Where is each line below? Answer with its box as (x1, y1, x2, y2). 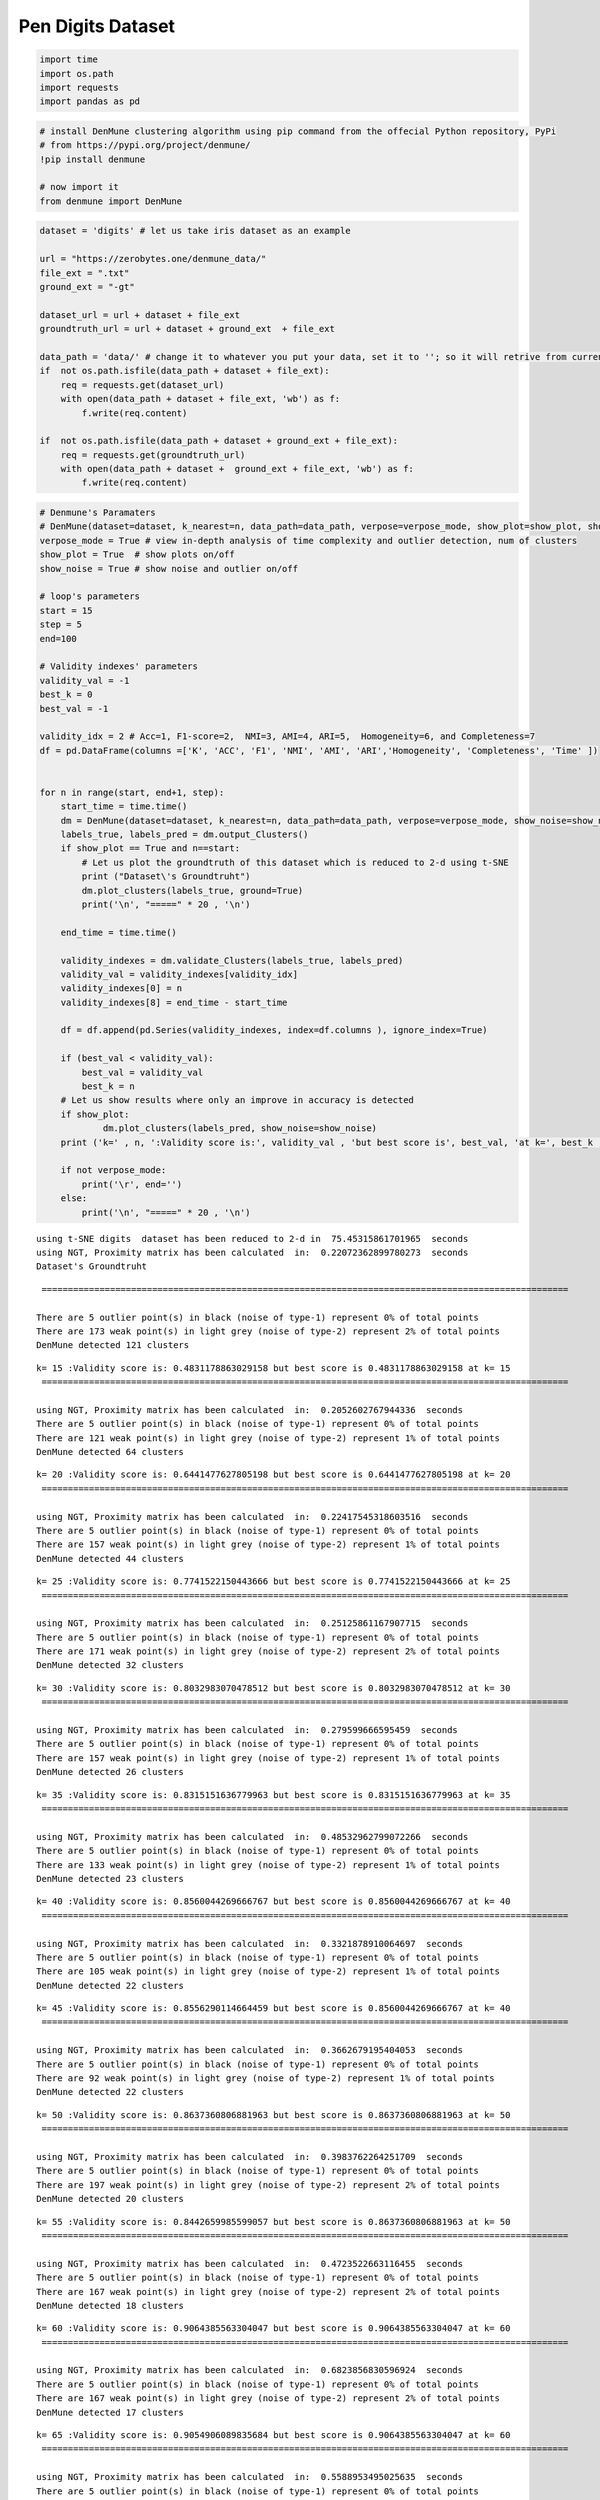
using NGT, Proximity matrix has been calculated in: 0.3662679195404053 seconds (36, 2045, 464, 2056)
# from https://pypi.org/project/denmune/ (39, 140, 251, 151)
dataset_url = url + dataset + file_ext (39, 309, 240, 320)
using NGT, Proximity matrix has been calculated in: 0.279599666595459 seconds (36, 1725, 459, 1736)
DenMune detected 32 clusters (36, 1660, 185, 1671)
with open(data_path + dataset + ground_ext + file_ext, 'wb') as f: (60, 463, 415, 475)
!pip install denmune (39, 153, 146, 165)
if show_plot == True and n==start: (60, 843, 240, 854)
